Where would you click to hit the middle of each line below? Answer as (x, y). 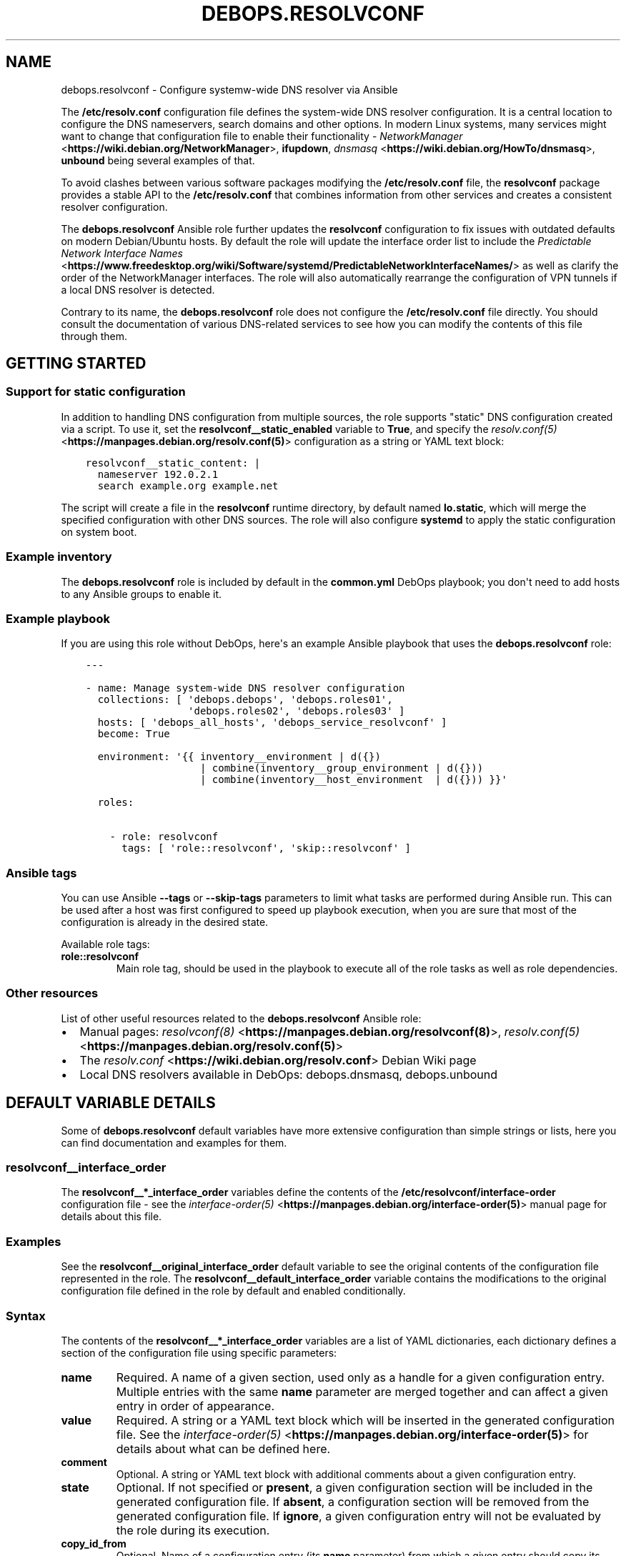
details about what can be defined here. (223, 1448)
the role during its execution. (193, 1530)
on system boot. (99, 532)
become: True (134, 734)
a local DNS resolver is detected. (138, 289)
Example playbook (58, 618)
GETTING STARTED (76, 364)
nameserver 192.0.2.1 (158, 474)
